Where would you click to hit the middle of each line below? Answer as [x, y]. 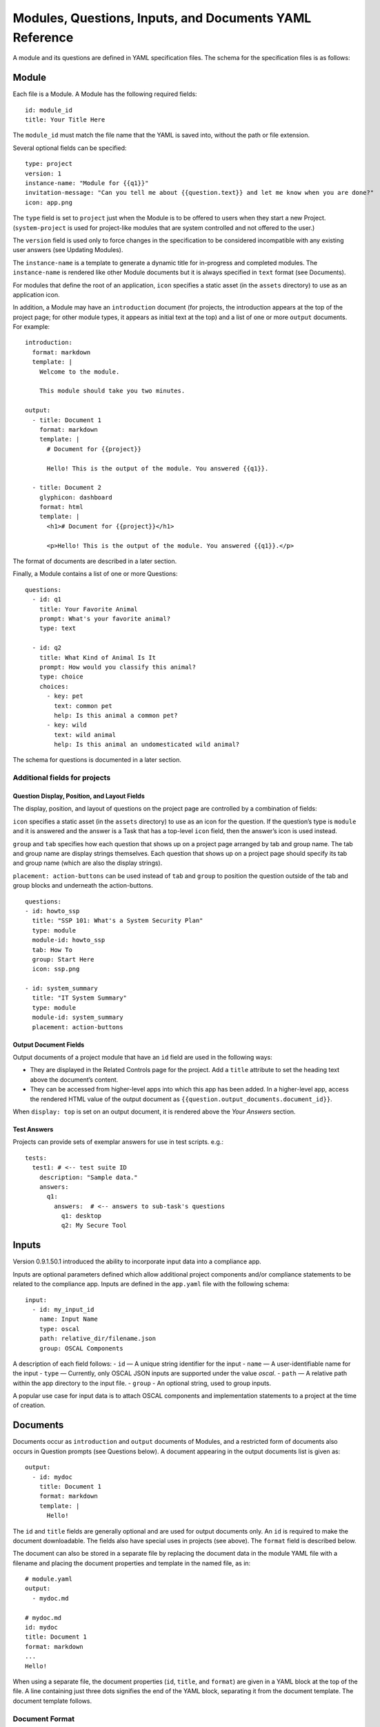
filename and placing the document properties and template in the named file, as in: [132, 1563]
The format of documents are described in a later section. [95, 561]
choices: [54, 686]
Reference [43, 37]
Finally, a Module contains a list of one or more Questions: [95, 574]
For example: [31, 327]
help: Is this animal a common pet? [116, 715]
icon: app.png [49, 202]
